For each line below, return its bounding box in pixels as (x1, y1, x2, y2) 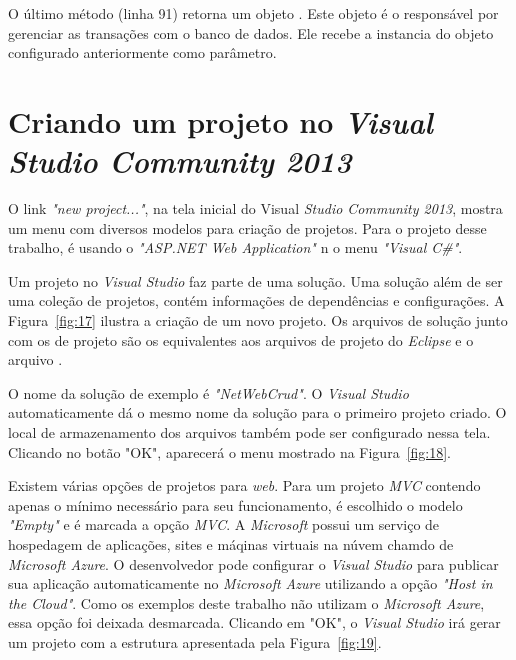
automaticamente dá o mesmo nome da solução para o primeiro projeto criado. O (8, 402, 507, 423)
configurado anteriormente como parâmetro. (8, 42, 277, 63)
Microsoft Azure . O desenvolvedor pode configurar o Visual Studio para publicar (8, 553, 499, 574)
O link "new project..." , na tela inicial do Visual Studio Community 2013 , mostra (8, 198, 503, 219)
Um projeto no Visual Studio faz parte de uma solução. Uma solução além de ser (8, 270, 503, 291)
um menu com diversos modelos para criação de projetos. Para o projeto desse (8, 217, 487, 238)
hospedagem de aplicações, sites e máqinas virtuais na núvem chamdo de (8, 534, 454, 554)
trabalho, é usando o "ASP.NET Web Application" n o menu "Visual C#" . (8, 237, 463, 258)
